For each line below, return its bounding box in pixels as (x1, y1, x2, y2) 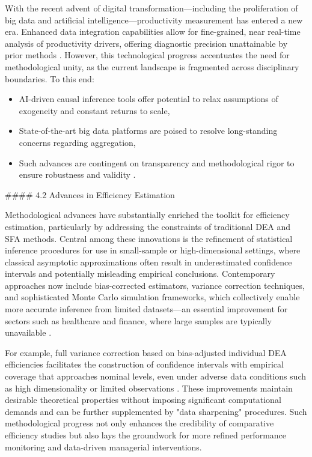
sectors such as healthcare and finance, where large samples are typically (5, 314, 272, 327)
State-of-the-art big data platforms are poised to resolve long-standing (19, 124, 278, 137)
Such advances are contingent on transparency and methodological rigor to (19, 156, 295, 169)
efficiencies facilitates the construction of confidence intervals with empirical (5, 358, 284, 371)
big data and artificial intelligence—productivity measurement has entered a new (5, 13, 303, 26)
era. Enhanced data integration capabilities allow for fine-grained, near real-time (5, 25, 301, 38)
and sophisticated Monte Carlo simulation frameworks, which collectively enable (5, 291, 300, 303)
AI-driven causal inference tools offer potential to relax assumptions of (19, 92, 278, 105)
